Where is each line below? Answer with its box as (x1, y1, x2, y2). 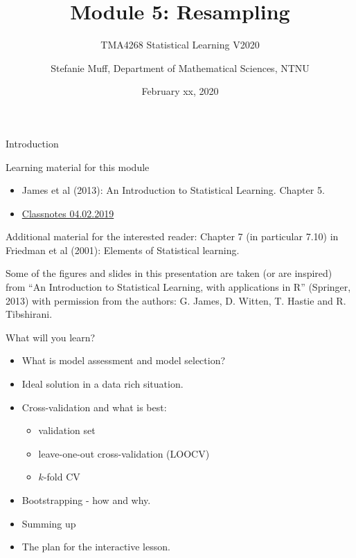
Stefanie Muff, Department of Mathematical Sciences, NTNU (51, 60, 310, 75)
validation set (38, 423, 96, 438)
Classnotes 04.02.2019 (21, 206, 114, 220)
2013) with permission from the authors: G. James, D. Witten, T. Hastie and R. (6, 293, 346, 307)
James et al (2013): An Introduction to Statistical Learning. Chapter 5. (21, 183, 325, 197)
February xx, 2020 (141, 84, 219, 98)
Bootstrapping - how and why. (21, 493, 151, 507)
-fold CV (43, 469, 80, 484)
